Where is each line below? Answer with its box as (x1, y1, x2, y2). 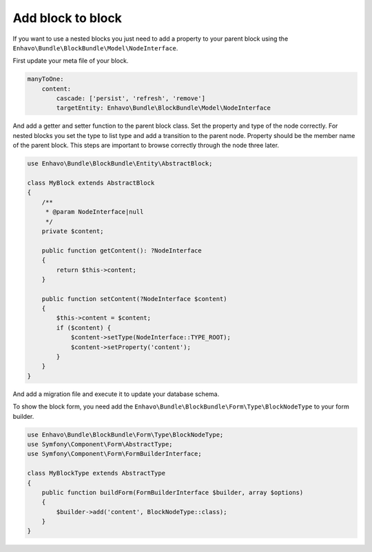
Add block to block (12, 10, 122, 26)
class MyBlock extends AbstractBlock (27, 179, 155, 187)
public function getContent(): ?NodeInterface (41, 246, 203, 255)
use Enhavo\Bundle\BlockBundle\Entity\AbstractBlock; (27, 159, 213, 168)
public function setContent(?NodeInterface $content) (41, 295, 227, 303)
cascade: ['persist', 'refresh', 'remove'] (56, 95, 206, 103)
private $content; (41, 227, 104, 235)
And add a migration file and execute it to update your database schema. (12, 390, 220, 398)
